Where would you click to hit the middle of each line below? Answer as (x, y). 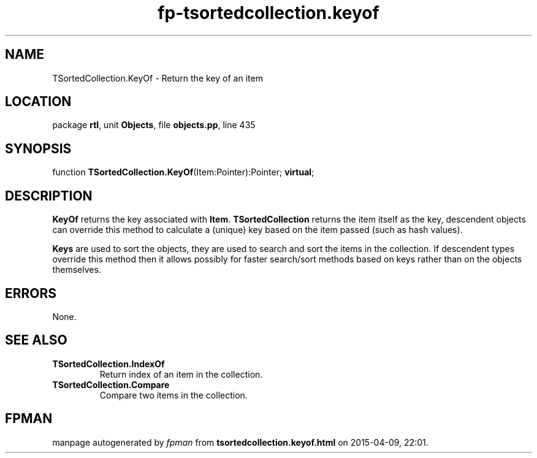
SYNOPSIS (38, 148)
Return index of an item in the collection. (181, 374)
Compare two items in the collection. (173, 395)
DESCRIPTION (49, 196)
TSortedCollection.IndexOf (109, 364)
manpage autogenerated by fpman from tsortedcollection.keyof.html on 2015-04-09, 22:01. (240, 442)
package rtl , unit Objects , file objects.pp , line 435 (154, 125)
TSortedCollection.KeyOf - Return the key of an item (158, 78)
